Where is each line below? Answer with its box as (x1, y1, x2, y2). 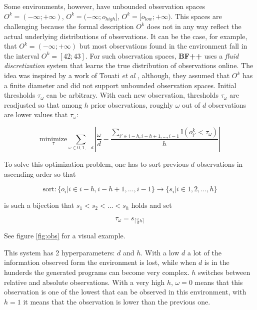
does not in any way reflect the (146, 21, 241, 32)
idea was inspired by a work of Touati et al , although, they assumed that (4, 70, 230, 81)
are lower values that (4, 109, 68, 120)
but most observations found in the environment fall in (79, 41, 247, 51)
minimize (39, 135, 67, 143)
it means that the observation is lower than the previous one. (23, 296, 210, 306)
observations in (196, 158, 243, 169)
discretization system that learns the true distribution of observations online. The (4, 60, 253, 71)
